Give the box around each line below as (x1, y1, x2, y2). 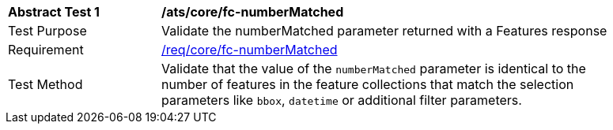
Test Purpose (8, 23, 87, 39)
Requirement (8, 42, 84, 58)
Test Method (8, 76, 83, 92)
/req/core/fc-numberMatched (161, 42, 338, 58)
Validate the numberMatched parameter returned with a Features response (161, 23, 607, 39)
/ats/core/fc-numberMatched (161, 4, 344, 20)
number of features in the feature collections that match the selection (161, 76, 574, 92)
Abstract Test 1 (8, 4, 100, 20)
